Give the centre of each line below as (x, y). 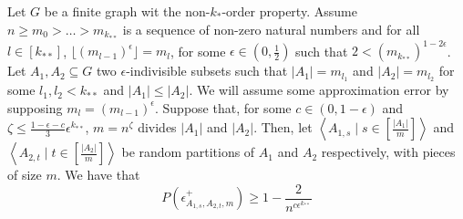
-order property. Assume (289, 11)
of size (25, 175)
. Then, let (283, 127)
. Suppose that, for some (223, 107)
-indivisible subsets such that (207, 71)
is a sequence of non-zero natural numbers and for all (271, 29)
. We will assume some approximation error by (319, 90)
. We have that (98, 175)
